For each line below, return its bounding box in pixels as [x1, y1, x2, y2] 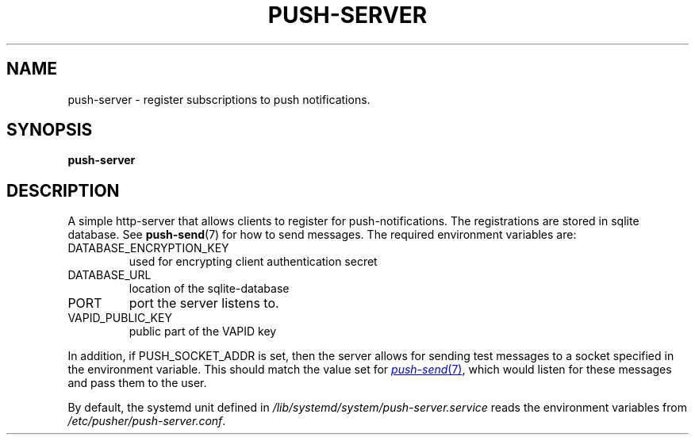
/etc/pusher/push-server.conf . [67, 414, 226, 428]
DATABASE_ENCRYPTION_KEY [67, 241, 229, 255]
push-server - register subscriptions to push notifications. [67, 92, 371, 106]
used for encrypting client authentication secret [129, 255, 378, 269]
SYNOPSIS [6, 120, 93, 140]
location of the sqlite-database [129, 282, 290, 296]
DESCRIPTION [6, 180, 120, 201]
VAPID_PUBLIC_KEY [67, 311, 172, 325]
